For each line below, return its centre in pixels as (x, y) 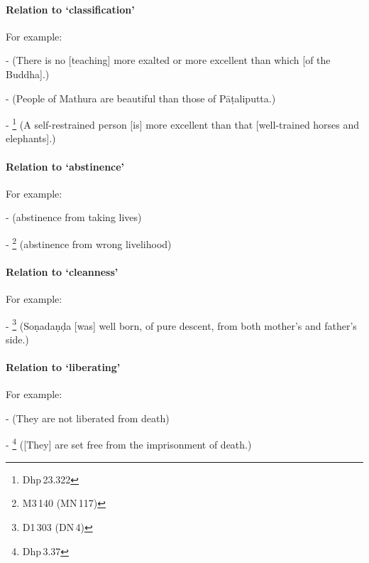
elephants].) (31, 138)
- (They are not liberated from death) (88, 418)
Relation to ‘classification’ (70, 9)
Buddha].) (28, 74)
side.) (17, 339)
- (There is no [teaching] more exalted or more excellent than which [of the (168, 60)
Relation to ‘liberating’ (63, 367)
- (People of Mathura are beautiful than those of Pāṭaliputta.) (141, 98)
